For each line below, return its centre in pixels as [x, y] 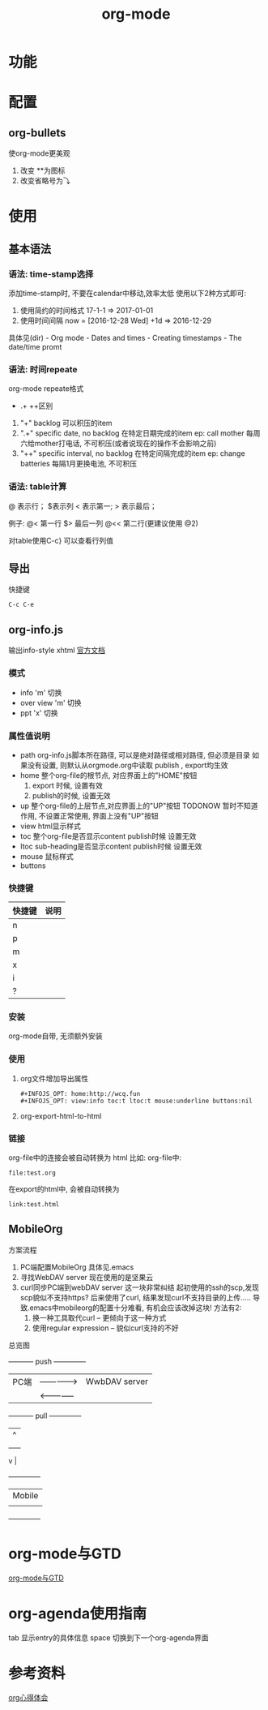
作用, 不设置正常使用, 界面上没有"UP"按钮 [89, 815]
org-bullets [37, 133]
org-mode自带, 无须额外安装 [55, 1036]
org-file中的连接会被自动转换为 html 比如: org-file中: [95, 1158]
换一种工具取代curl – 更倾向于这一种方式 [99, 1317]
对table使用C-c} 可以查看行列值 [61, 540]
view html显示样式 [50, 826]
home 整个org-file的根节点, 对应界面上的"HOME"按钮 [108, 775]
